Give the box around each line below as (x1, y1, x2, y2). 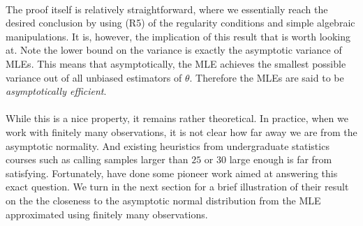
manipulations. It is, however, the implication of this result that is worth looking (6, 29, 351, 43)
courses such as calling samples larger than (6, 152, 188, 167)
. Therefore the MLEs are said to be (189, 70, 344, 84)
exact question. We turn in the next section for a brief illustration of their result (6, 179, 349, 194)
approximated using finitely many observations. (6, 206, 208, 221)
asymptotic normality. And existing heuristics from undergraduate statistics (6, 138, 329, 153)
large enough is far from (229, 152, 332, 167)
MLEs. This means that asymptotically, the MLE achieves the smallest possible (6, 56, 346, 70)
